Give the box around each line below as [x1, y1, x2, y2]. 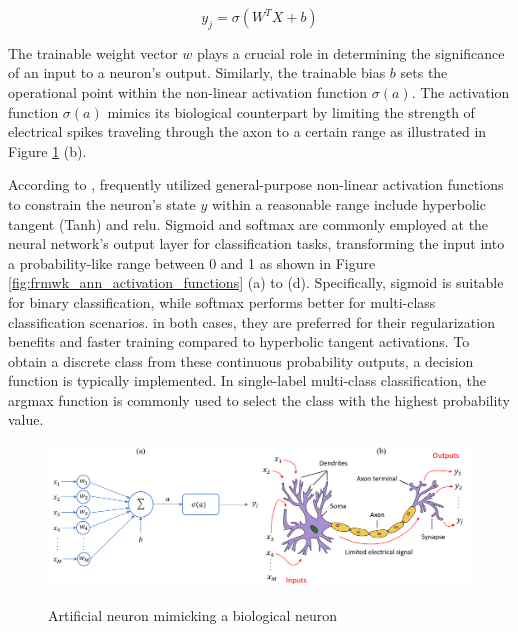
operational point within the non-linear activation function [8, 81, 368, 102]
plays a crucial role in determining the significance [196, 42, 505, 63]
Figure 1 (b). [8, 140, 87, 161]
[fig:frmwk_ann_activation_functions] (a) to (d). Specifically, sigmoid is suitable [8, 272, 504, 293]
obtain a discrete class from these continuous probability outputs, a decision [8, 350, 474, 371]
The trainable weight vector [8, 42, 178, 63]
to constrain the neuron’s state [8, 193, 196, 214]
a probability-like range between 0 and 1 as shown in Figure [8, 252, 376, 273]
